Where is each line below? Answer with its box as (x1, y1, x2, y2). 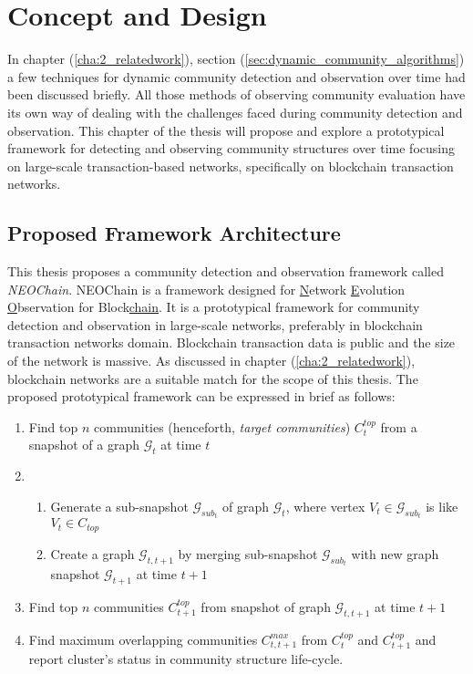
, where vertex (285, 496, 365, 515)
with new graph (351, 544, 439, 563)
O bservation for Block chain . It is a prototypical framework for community (7, 297, 420, 316)
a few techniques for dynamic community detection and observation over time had (7, 67, 466, 86)
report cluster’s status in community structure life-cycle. (28, 649, 344, 669)
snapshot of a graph (28, 435, 139, 454)
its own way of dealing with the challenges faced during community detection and (7, 102, 463, 121)
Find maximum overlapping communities (28, 629, 258, 648)
